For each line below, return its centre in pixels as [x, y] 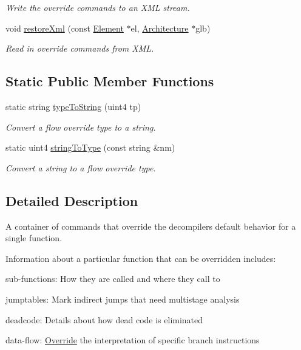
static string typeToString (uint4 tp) [73, 106]
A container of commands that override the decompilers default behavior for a [151, 226]
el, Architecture [160, 28]
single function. [34, 238]
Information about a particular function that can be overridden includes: [141, 258]
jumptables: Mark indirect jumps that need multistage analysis [123, 299]
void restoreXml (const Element [65, 28]
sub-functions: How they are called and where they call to [113, 279]
